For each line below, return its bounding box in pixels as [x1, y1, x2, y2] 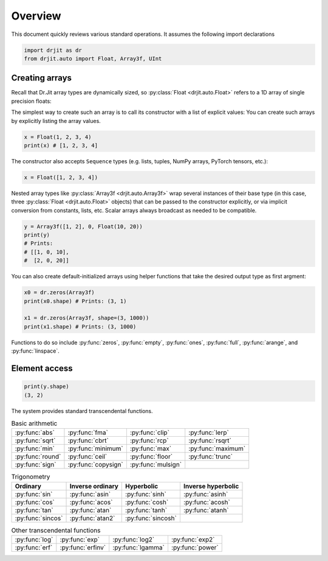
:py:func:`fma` [67, 428, 109, 437]
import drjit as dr [24, 46, 82, 54]
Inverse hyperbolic [183, 482, 239, 490]
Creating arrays [11, 73, 72, 83]
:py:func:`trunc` [188, 453, 233, 461]
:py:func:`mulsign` [129, 460, 182, 469]
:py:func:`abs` [15, 428, 55, 437]
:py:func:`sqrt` [15, 436, 56, 445]
